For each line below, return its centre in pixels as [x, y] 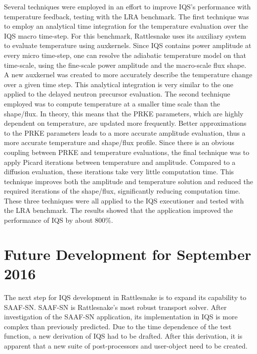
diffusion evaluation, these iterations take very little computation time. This [119, 172]
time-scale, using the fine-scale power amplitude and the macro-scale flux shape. [125, 65]
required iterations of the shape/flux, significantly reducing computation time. [122, 191]
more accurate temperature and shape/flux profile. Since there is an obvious [119, 142]
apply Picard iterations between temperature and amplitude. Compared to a [120, 162]
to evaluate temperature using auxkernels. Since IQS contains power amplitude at [128, 45]
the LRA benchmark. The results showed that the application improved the [119, 210]
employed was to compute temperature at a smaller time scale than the [112, 103]
